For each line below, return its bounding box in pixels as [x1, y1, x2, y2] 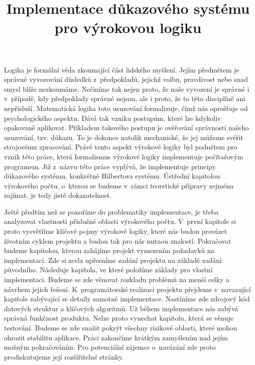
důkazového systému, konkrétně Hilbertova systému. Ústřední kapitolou [4, 171, 220, 181]
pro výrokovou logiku [54, 17, 202, 37]
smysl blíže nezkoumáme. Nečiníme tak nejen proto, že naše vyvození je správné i [4, 83, 250, 94]
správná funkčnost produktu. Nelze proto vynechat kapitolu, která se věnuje [4, 313, 233, 323]
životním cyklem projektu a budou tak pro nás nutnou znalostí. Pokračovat [4, 235, 231, 246]
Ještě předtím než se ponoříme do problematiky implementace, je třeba [4, 206, 219, 217]
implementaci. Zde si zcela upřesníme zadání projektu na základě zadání [4, 255, 222, 265]
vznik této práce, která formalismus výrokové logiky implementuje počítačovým [4, 151, 244, 161]
